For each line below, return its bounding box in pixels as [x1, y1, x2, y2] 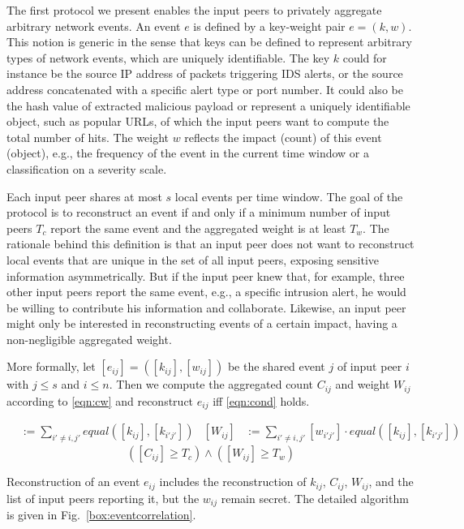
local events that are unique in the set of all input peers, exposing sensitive [6, 251, 380, 268]
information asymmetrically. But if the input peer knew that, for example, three [6, 267, 405, 284]
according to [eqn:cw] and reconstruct [6, 392, 194, 409]
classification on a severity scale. [6, 160, 167, 177]
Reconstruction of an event [6, 473, 140, 490]
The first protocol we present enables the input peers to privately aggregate [6, 2, 382, 18]
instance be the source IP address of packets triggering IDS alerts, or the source [6, 65, 403, 82]
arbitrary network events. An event [6, 17, 181, 34]
